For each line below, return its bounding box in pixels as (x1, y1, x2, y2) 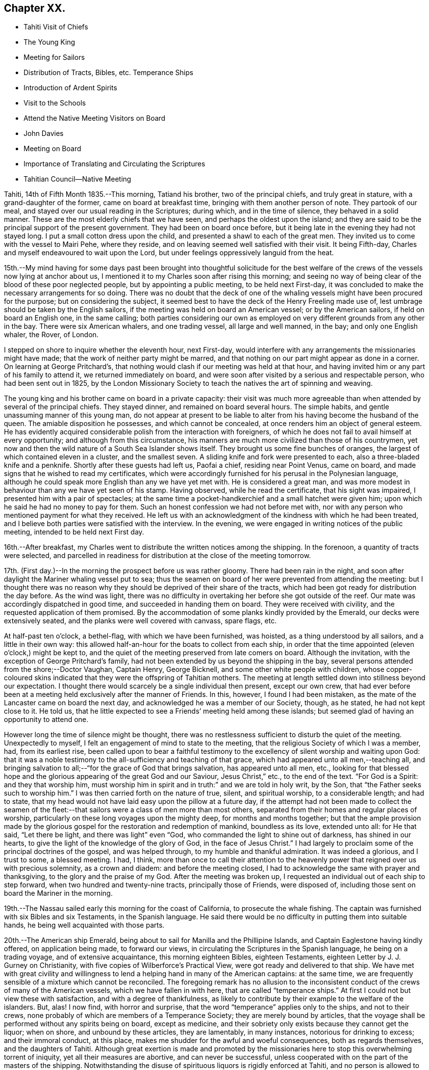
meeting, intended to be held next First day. (4, 528, 144, 536)
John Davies (24, 129, 64, 138)
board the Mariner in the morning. (4, 889, 113, 898)
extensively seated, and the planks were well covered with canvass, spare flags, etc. (4, 616, 277, 625)
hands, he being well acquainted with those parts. (4, 921, 165, 930)
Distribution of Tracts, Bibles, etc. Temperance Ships (24, 68, 194, 77)
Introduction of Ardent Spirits (24, 83, 117, 92)
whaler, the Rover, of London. (4, 330, 99, 339)
